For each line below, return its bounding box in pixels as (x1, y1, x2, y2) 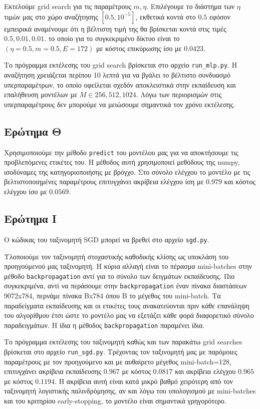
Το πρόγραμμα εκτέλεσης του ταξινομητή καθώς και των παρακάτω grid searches (4, 336, 242, 347)
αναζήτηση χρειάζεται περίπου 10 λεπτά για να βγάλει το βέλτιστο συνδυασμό (4, 70, 230, 80)
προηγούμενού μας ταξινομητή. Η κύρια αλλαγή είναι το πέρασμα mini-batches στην (4, 261, 252, 271)
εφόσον (209, 11, 230, 22)
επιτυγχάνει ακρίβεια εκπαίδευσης (4, 366, 102, 376)
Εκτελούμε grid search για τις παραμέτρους (4, 1, 131, 11)
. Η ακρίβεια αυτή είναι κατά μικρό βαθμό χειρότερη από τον (55, 375, 233, 386)
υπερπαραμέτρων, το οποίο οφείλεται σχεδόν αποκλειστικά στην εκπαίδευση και (4, 79, 236, 90)
